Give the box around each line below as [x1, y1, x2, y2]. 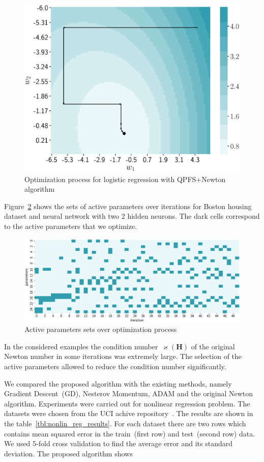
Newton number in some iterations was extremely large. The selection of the [4, 351, 242, 362]
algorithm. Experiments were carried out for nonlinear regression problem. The [4, 398, 250, 408]
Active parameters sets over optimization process [24, 324, 177, 335]
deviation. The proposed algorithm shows [4, 448, 133, 458]
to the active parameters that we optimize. [4, 221, 137, 232]
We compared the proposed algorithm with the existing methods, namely [4, 378, 232, 389]
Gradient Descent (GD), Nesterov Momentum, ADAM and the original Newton [4, 388, 253, 399]
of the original [191, 341, 235, 351]
